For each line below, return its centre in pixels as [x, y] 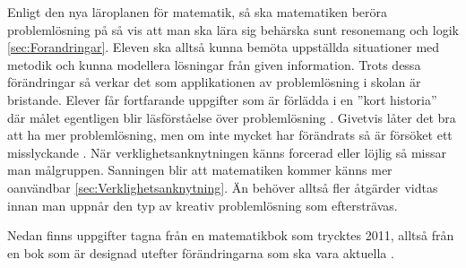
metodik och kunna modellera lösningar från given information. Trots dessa [214, 64]
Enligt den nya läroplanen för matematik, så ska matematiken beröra [198, 12]
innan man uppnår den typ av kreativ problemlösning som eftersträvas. [203, 205]
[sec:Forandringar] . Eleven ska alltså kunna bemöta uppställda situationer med [224, 47]
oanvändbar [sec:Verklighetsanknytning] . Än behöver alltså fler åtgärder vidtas [223, 187]
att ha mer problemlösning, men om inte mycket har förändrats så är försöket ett [230, 135]
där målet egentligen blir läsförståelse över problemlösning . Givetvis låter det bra [232, 117]
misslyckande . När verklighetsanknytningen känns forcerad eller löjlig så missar [227, 152]
